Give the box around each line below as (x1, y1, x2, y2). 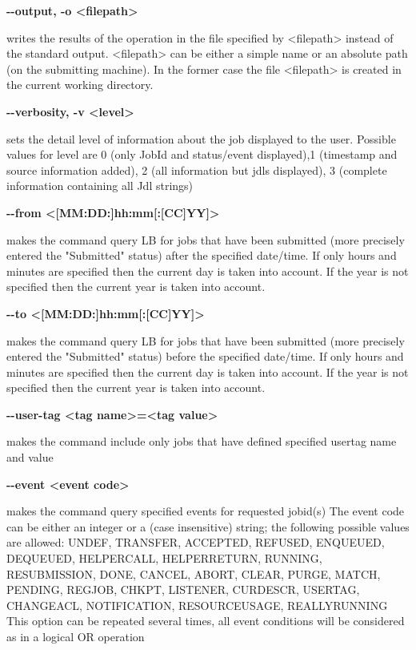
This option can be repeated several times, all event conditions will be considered (6, 612, 405, 629)
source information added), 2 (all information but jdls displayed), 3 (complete (6, 161, 387, 178)
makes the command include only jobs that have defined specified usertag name (6, 433, 397, 450)
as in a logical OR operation (6, 628, 145, 644)
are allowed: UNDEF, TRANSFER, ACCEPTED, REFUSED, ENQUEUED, (6, 534, 385, 551)
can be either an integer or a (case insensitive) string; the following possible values (6, 518, 410, 535)
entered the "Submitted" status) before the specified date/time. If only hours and (6, 348, 404, 365)
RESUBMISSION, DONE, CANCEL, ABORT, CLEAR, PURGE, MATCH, (6, 565, 381, 582)
